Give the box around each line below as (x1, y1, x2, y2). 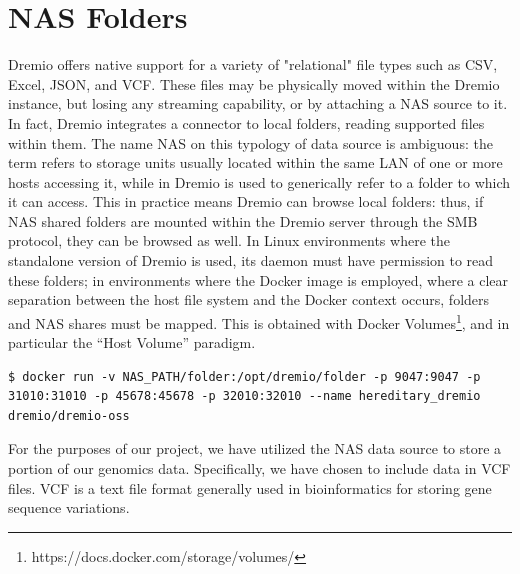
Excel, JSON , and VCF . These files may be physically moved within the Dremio (8, 73, 500, 94)
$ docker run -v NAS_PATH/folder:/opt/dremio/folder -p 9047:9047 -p (8, 369, 481, 384)
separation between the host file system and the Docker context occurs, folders (8, 289, 490, 310)
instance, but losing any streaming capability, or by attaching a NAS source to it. (8, 93, 508, 114)
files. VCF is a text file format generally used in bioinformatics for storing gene (8, 477, 492, 498)
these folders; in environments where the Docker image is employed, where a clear (8, 269, 508, 290)
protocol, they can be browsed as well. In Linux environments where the (8, 230, 450, 251)
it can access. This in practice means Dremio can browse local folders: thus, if (8, 191, 484, 212)
